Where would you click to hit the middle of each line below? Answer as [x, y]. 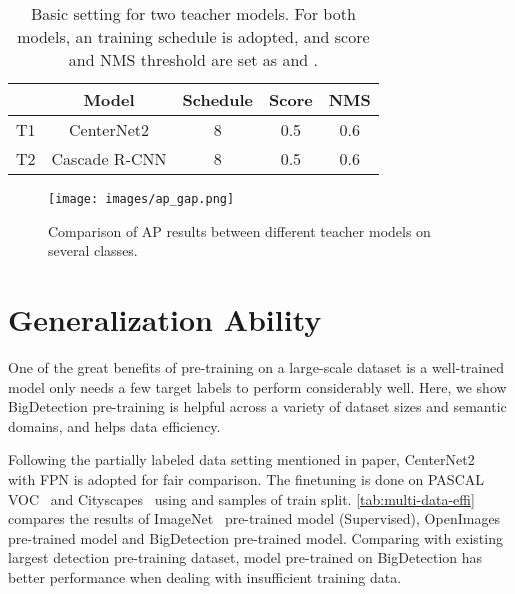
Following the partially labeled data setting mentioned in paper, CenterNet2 [241, 459]
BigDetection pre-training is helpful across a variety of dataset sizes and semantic [257, 406]
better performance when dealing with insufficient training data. [205, 576]
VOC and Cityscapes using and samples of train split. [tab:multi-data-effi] [241, 498]
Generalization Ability [165, 319]
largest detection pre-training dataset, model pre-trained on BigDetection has [245, 557]
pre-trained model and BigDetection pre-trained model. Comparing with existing [255, 537]
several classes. [93, 250]
